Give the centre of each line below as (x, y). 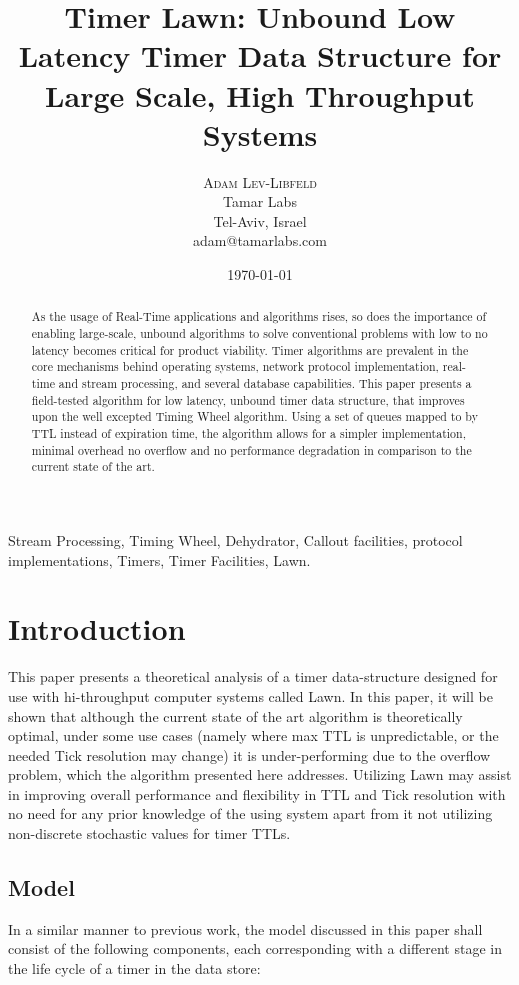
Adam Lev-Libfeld (260, 181)
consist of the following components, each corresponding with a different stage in (255, 948)
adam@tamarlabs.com (260, 240)
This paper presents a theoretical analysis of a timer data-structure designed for (253, 676)
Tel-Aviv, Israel (260, 220)
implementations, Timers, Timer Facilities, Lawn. (159, 559)
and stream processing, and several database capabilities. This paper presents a (265, 383)
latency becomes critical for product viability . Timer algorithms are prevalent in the (250, 349)
